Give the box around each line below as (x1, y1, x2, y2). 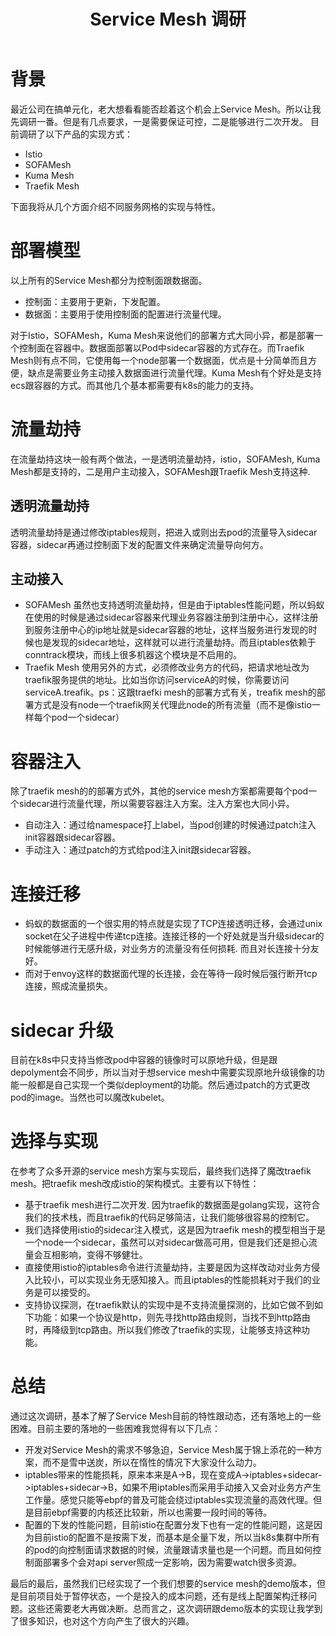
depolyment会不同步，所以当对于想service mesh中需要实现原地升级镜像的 (10, 1066, 317, 1079)
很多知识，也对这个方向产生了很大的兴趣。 (18, 1615, 195, 1627)
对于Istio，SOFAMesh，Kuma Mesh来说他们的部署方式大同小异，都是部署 (10, 329, 315, 341)
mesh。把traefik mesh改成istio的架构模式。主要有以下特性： (10, 1178, 260, 1190)
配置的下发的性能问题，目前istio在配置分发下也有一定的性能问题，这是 (24, 1519, 314, 1531)
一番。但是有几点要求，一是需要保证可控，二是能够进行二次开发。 (36, 115, 308, 127)
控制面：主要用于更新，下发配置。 (24, 295, 166, 307)
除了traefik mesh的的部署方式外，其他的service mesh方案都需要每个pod (10, 785, 309, 797)
